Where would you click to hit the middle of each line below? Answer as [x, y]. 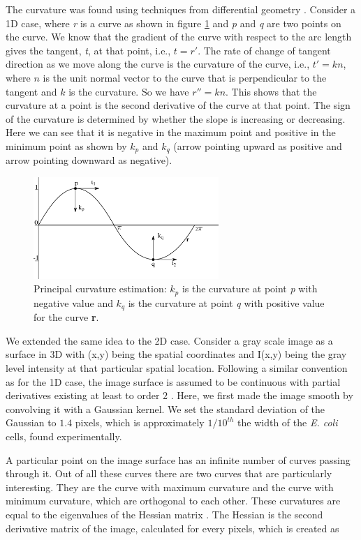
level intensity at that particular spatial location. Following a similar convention [177, 367]
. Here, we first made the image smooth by [262, 395]
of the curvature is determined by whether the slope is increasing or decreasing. [176, 118]
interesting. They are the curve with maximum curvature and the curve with [170, 487]
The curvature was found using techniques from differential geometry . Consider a [181, 9]
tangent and [31, 91]
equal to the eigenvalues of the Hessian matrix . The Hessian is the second [164, 514]
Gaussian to [31, 422]
